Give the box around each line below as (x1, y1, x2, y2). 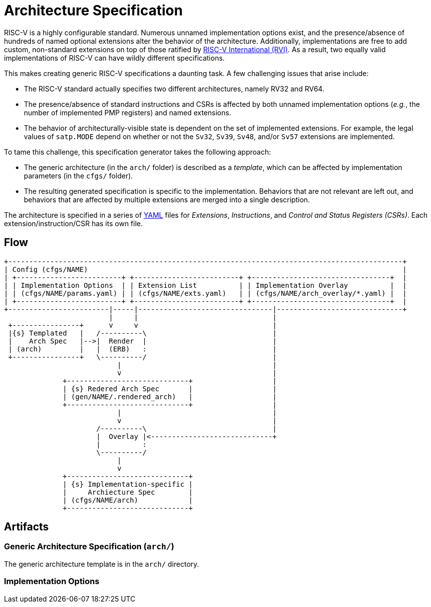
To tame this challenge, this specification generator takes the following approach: (4, 147, 271, 156)
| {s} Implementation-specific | (63, 480, 193, 488)
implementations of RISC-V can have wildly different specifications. (4, 53, 225, 62)
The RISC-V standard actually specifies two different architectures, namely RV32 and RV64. (24, 84, 324, 93)
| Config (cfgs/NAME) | (4, 265, 407, 273)
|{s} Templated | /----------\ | (8, 329, 277, 337)
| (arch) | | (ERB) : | (8, 345, 277, 353)
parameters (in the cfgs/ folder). (24, 171, 133, 180)
